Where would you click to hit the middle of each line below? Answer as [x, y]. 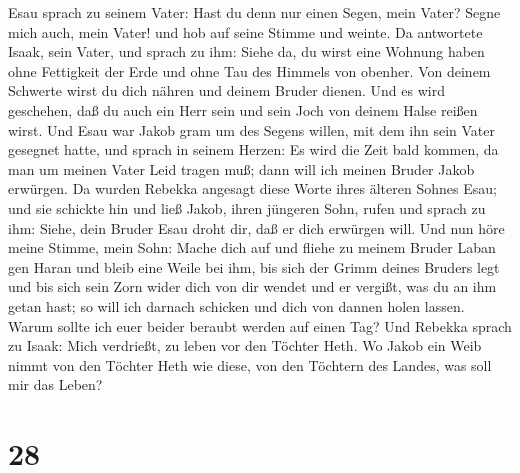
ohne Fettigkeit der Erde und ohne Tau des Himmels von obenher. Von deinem [249, 70]
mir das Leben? [55, 384]
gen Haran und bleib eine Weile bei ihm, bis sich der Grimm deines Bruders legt [254, 266]
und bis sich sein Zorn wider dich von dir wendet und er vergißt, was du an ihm [252, 286]
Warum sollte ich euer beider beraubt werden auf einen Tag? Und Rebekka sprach [260, 325]
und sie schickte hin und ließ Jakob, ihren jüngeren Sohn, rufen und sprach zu [247, 207]
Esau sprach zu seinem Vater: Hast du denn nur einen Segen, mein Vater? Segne [254, 12]
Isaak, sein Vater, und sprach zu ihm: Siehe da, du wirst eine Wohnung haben [246, 51]
